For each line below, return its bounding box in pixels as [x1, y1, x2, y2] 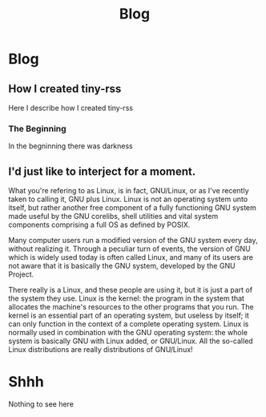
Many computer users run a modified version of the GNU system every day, [8, 236, 258, 245]
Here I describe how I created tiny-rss [8, 103, 134, 112]
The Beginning [8, 123, 66, 134]
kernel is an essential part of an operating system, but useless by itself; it [8, 310, 250, 321]
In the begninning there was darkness [8, 141, 134, 151]
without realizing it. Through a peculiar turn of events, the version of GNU [8, 244, 251, 253]
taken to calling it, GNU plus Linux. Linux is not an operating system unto [8, 194, 248, 204]
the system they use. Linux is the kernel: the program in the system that [8, 294, 244, 303]
